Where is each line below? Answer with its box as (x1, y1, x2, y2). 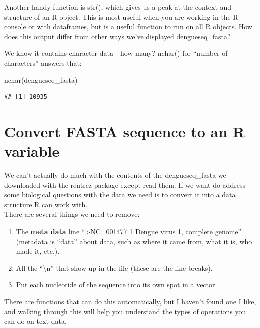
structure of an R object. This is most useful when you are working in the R (4, 11, 238, 22)
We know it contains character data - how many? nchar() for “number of (4, 48, 228, 58)
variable (4, 141, 60, 161)
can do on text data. (4, 316, 67, 326)
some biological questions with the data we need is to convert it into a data (4, 189, 236, 200)
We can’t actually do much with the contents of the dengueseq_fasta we (4, 170, 226, 180)
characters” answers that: (4, 57, 82, 68)
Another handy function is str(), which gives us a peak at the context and (4, 2, 232, 12)
